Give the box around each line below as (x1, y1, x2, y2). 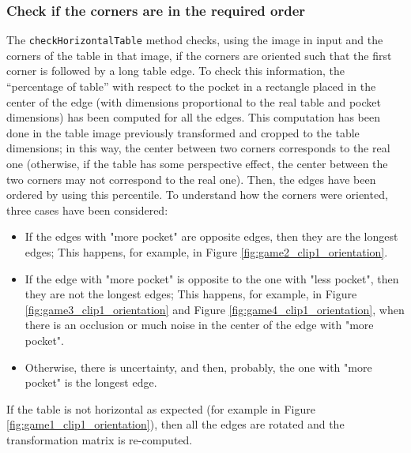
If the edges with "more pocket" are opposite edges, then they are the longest (25, 228, 398, 245)
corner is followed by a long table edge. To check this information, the (6, 62, 345, 79)
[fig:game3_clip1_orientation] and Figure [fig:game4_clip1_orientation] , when (25, 301, 405, 317)
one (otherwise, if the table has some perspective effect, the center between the (6, 155, 388, 172)
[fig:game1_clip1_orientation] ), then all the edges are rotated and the (6, 416, 345, 432)
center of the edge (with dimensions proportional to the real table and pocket (6, 93, 381, 110)
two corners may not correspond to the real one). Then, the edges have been (6, 170, 376, 187)
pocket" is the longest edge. (25, 374, 157, 391)
